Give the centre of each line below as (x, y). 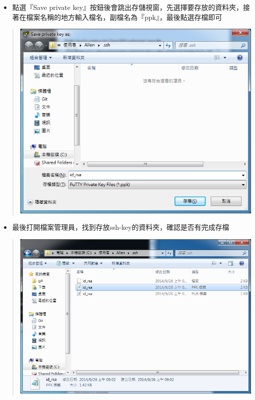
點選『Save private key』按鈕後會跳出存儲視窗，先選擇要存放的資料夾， (127, 7)
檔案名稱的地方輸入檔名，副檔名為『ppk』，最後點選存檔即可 (124, 17)
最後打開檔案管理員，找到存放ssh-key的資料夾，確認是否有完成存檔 (121, 227)
